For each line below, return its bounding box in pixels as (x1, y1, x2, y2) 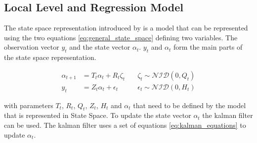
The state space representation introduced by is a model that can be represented (4, 23, 248, 33)
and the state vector (69, 42, 130, 52)
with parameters (4, 100, 53, 110)
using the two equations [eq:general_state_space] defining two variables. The (4, 32, 238, 42)
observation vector (4, 42, 59, 52)
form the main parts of (173, 42, 243, 52)
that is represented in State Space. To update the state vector (4, 110, 191, 120)
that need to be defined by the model (133, 100, 246, 110)
